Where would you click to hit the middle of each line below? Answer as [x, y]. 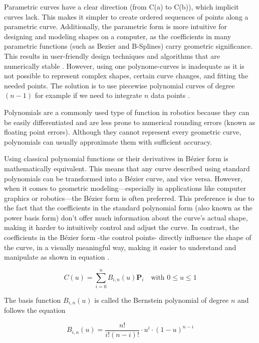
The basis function [33, 300]
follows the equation [35, 310]
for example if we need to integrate [88, 95]
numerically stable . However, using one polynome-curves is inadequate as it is [124, 66]
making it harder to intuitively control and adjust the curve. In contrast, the [121, 227]
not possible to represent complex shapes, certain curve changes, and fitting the [126, 76]
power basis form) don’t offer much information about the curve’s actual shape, [126, 217]
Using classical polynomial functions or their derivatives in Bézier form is [116, 158]
